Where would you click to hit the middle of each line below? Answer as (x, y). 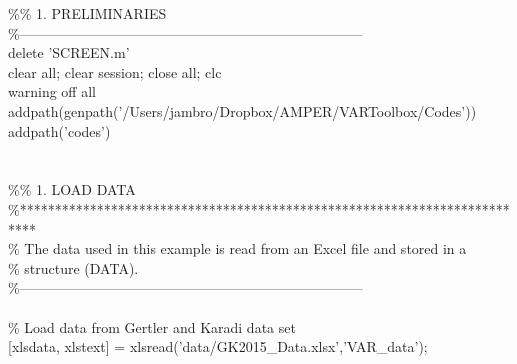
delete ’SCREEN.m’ (69, 52)
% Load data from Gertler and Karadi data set (152, 326)
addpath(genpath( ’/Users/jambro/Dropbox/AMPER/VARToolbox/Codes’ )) (242, 110)
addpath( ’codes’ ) (59, 130)
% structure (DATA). (73, 267)
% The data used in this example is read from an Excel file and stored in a (237, 248)
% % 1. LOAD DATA (72, 189)
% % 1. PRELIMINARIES (87, 13)
